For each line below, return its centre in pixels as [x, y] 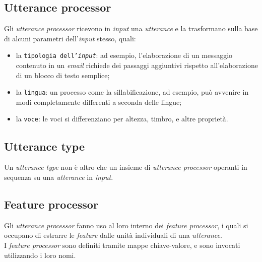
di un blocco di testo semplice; [63, 75]
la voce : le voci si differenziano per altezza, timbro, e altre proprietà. [122, 119]
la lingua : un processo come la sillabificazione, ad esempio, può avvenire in [132, 92]
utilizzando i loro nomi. [40, 255]
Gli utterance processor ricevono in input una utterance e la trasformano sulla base [131, 28]
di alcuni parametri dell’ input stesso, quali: [70, 38]
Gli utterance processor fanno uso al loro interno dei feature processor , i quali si [126, 225]
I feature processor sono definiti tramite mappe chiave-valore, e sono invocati [122, 245]
